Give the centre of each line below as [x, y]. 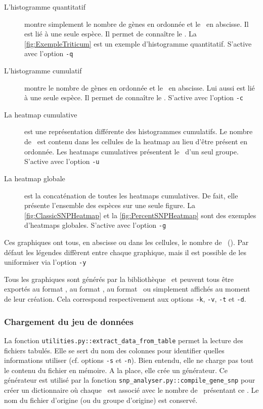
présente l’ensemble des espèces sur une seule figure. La [110, 205]
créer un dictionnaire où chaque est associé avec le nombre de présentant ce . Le [131, 390]
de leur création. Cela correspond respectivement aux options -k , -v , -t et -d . [125, 298]
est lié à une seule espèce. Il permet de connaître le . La [111, 34]
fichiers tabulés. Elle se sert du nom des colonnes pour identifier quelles [114, 350]
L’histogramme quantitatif [45, 7]
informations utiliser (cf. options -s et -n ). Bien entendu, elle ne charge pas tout [129, 360]
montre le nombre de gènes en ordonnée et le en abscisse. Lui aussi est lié [140, 87]
